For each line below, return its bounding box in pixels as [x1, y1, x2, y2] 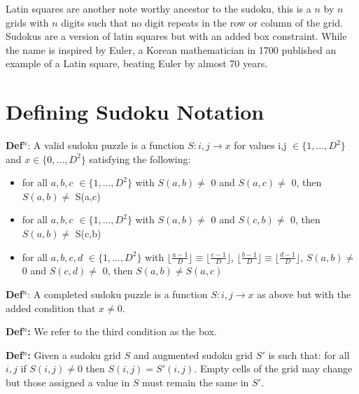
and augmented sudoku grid [133, 347, 253, 362]
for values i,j [234, 138, 287, 153]
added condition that [6, 300, 96, 315]
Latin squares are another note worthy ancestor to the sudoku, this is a [6, 1, 311, 15]
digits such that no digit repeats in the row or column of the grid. [61, 15, 343, 29]
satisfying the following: [89, 151, 191, 166]
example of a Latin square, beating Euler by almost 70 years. [6, 56, 268, 71]
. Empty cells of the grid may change [194, 361, 353, 376]
